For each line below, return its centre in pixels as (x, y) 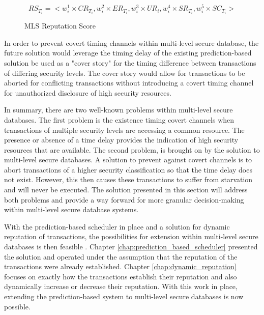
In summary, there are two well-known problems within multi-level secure (119, 110)
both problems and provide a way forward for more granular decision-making (124, 199)
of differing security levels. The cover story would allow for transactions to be (125, 73)
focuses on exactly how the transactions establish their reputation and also (121, 276)
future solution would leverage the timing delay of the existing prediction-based (128, 53)
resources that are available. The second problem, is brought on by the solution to (132, 149)
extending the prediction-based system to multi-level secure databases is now (124, 296)
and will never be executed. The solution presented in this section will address (126, 190)
